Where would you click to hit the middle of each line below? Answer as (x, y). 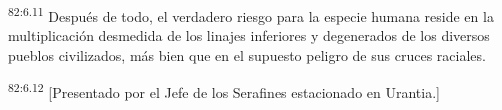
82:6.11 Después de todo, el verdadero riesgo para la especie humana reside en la (251, 14)
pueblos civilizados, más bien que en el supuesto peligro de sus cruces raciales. (247, 54)
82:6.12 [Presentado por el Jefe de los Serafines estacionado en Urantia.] (224, 91)
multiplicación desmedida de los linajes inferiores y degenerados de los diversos (249, 35)
